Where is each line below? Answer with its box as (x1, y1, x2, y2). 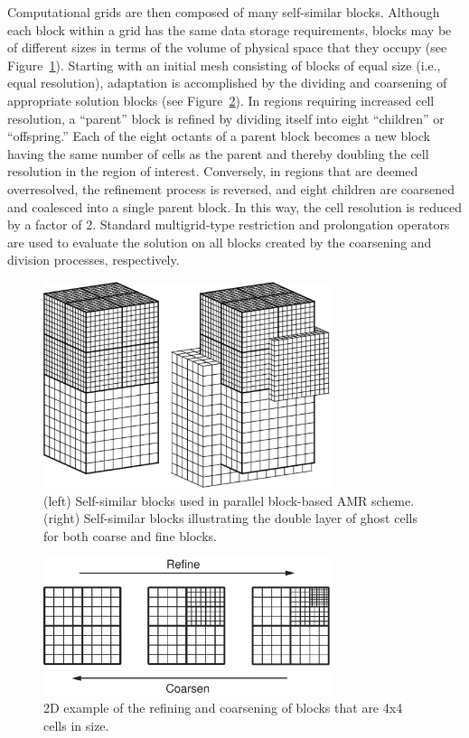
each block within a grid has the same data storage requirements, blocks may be (7, 20, 452, 39)
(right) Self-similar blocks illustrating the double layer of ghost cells (43, 509, 417, 528)
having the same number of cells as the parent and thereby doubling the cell (7, 144, 429, 163)
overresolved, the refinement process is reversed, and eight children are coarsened (7, 179, 455, 198)
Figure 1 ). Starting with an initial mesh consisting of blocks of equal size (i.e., (7, 55, 441, 74)
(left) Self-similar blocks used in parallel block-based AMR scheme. (43, 490, 415, 509)
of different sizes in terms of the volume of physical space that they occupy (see (7, 38, 447, 57)
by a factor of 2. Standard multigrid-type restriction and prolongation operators (7, 215, 450, 234)
